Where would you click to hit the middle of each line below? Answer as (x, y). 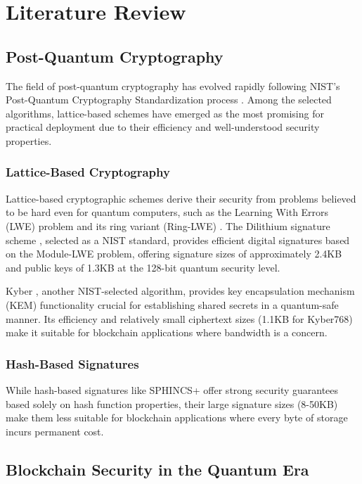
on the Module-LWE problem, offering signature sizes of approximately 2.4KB (174, 254)
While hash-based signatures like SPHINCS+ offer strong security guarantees (172, 389)
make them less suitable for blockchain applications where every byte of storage (177, 418)
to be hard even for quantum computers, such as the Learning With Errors (167, 212)
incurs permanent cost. (55, 431)
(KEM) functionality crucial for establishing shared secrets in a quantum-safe (172, 304)
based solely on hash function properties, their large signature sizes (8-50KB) (172, 403)
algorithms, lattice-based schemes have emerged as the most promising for (165, 113)
